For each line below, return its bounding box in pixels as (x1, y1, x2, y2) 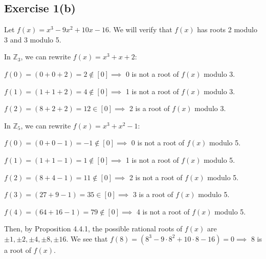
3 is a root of (132, 189, 173, 200)
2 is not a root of (129, 171, 183, 182)
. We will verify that (108, 24, 172, 35)
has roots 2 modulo (197, 24, 257, 35)
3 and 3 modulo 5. (4, 34, 61, 45)
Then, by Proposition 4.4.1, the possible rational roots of (4, 223, 183, 234)
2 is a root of (129, 103, 170, 114)
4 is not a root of (136, 206, 190, 217)
